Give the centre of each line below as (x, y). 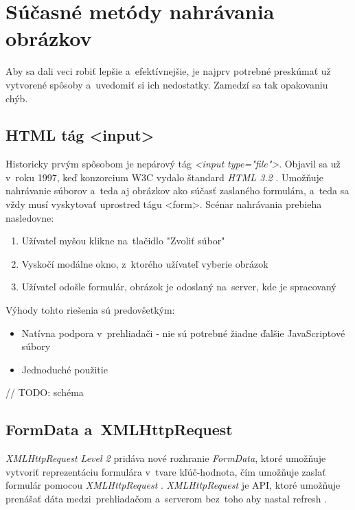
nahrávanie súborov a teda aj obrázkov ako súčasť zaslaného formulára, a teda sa (177, 190)
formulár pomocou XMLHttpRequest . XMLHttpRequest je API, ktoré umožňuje (173, 485)
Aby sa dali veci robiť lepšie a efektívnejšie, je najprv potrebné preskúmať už (168, 71)
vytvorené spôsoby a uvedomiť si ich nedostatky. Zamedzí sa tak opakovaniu (167, 84)
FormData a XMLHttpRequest (119, 429)
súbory (36, 346)
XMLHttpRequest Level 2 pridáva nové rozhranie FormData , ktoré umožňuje (166, 458)
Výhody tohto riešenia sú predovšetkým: (90, 310)
